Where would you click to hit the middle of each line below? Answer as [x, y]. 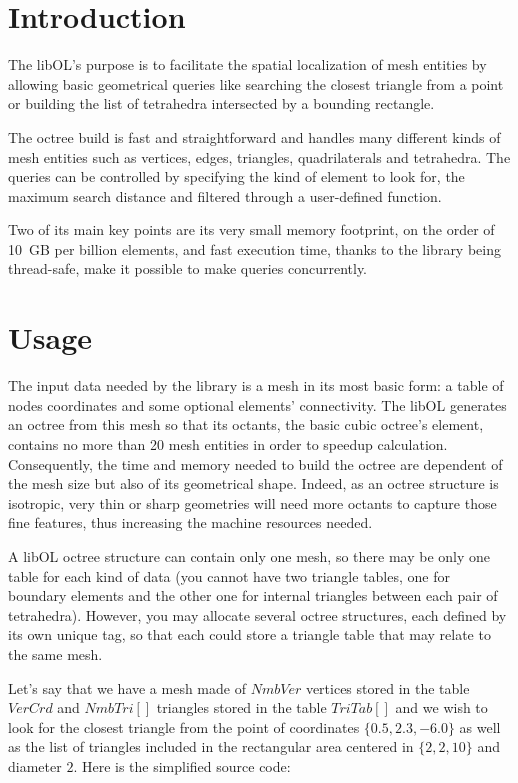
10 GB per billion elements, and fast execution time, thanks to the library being [254, 248]
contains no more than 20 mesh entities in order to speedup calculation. [228, 443]
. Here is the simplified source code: [182, 765]
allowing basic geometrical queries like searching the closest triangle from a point [256, 83]
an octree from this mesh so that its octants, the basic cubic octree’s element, [246, 424]
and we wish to [441, 707]
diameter [35, 765]
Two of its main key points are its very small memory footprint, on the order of [251, 229]
